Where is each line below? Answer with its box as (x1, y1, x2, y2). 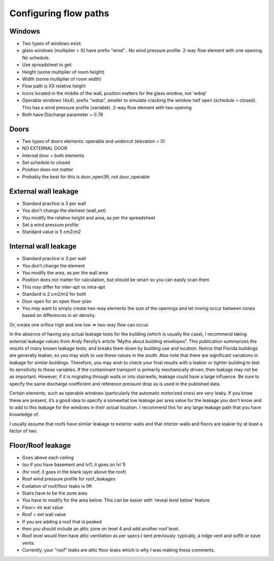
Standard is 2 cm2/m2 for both (22, 291, 86, 297)
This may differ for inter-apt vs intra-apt (22, 284, 106, 290)
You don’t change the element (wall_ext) (22, 207, 107, 213)
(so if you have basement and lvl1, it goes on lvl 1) (22, 461, 126, 467)
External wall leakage (9, 187, 79, 196)
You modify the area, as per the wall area (22, 269, 108, 275)
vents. (22, 540, 35, 546)
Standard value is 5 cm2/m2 (22, 229, 81, 235)
